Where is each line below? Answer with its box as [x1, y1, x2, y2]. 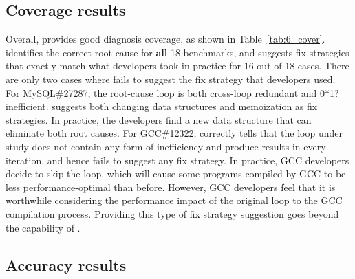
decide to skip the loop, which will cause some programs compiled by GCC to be [6, 166, 346, 181]
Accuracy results [6, 254, 127, 275]
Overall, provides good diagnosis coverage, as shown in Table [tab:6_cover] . [6, 32, 325, 46]
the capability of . [6, 220, 80, 234]
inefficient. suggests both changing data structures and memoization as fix [6, 99, 318, 113]
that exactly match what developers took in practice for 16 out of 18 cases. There [6, 58, 349, 73]
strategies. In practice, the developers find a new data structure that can [6, 112, 312, 126]
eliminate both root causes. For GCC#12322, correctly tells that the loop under [6, 126, 343, 140]
